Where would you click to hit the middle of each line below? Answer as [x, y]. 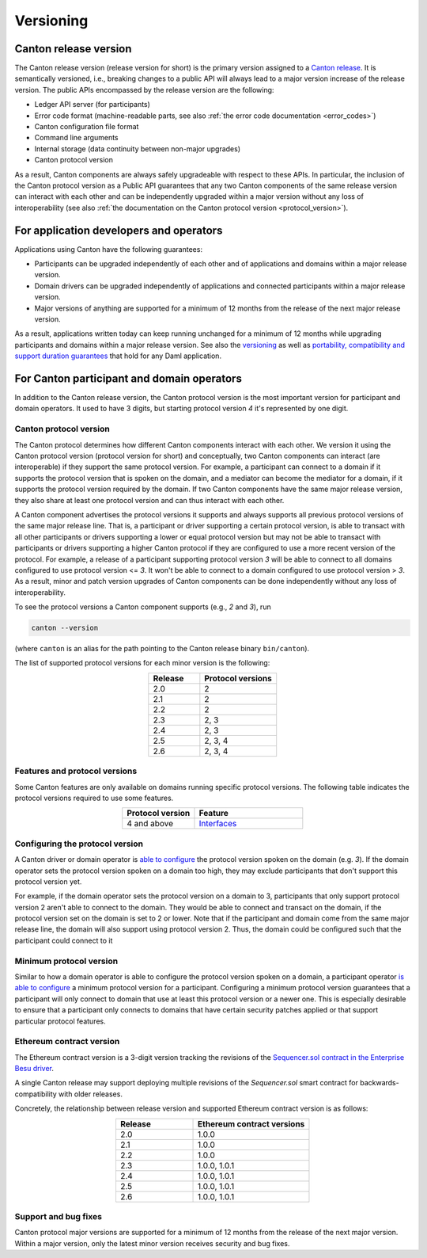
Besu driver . [34, 1069]
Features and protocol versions [76, 771]
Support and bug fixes [59, 1217]
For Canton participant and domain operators [128, 378]
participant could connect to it [64, 940]
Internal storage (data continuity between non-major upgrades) [138, 149]
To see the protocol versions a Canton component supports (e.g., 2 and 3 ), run [143, 607]
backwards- [380, 1083]
